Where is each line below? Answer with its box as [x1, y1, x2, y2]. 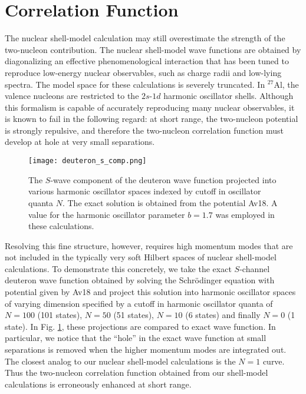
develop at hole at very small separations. [5, 135, 155, 148]
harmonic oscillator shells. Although [163, 90, 294, 102]
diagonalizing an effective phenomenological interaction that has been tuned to [5, 55, 289, 67]
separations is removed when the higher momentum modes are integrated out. [5, 343, 287, 356]
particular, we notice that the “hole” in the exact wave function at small [5, 332, 266, 344]
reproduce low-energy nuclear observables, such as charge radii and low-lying [5, 66, 282, 78]
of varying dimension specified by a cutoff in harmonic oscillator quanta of [5, 297, 273, 309]
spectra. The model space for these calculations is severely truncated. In [5, 78, 265, 90]
